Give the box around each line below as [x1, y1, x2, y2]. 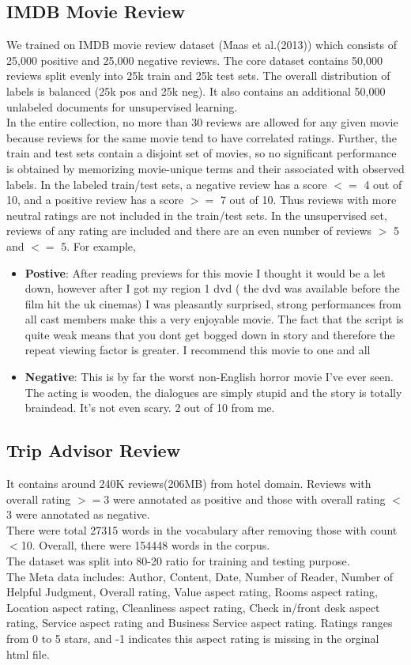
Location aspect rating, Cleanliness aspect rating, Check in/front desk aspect [6, 599, 380, 615]
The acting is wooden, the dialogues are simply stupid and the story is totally [25, 384, 402, 400]
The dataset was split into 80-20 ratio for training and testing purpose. [6, 553, 350, 569]
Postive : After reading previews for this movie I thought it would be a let [25, 264, 386, 281]
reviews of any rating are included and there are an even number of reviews [6, 222, 372, 239]
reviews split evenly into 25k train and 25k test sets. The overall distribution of [6, 67, 390, 84]
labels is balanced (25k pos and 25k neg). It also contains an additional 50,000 [6, 82, 386, 99]
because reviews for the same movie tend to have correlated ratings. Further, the [6, 129, 397, 145]
